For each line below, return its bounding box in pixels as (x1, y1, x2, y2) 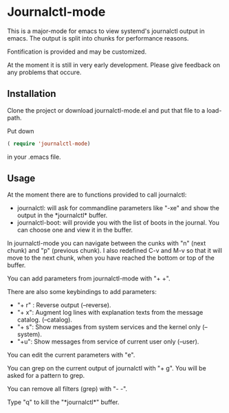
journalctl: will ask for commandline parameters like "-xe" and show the (17, 204, 220, 212)
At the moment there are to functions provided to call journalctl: (7, 190, 187, 199)
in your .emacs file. (7, 153, 61, 161)
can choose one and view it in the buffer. (17, 226, 133, 234)
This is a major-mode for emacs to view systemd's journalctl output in (7, 27, 205, 35)
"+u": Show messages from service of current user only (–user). (17, 337, 199, 346)
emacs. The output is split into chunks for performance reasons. (7, 34, 189, 42)
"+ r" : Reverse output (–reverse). (17, 301, 111, 309)
